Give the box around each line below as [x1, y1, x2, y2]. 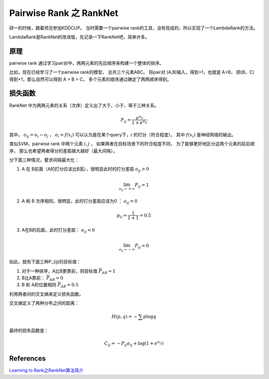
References [9, 354, 46, 363]
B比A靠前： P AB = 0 [21, 275, 63, 282]
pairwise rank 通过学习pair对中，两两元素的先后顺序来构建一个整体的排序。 [9, 60, 164, 66]
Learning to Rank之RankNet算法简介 [9, 368, 84, 374]
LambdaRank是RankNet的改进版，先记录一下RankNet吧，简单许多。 [9, 34, 149, 40]
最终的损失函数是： [9, 327, 49, 333]
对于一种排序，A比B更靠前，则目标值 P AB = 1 [21, 268, 116, 275]
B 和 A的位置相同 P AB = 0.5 [21, 282, 79, 289]
